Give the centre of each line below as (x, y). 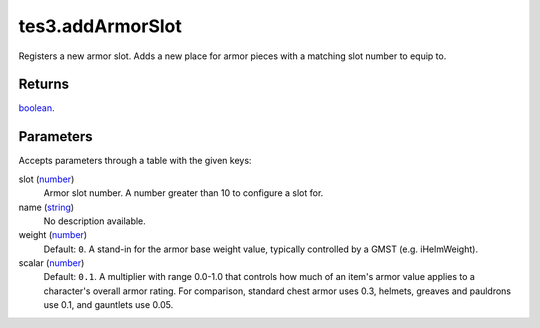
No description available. (95, 221)
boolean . (36, 108)
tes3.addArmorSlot (100, 26)
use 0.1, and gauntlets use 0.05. (108, 305)
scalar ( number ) (51, 263)
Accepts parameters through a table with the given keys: (135, 161)
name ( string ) (46, 207)
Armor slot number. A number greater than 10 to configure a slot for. (183, 193)
